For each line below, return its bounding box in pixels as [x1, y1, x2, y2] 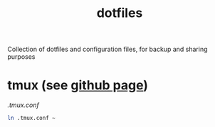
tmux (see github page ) [7, 77, 148, 94]
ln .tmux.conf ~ [7, 115, 56, 122]
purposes [7, 53, 36, 61]
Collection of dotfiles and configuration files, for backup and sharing [7, 45, 208, 54]
